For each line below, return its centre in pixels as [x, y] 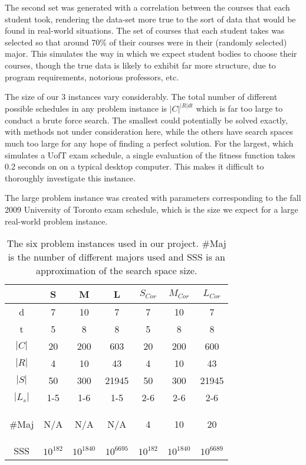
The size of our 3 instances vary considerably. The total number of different [141, 97]
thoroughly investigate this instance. [70, 178]
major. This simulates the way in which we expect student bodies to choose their [151, 53]
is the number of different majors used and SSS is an [116, 257]
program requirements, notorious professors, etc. [92, 77]
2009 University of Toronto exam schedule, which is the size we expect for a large [152, 209]
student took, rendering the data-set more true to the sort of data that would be [150, 19]
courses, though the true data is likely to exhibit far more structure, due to [140, 65]
